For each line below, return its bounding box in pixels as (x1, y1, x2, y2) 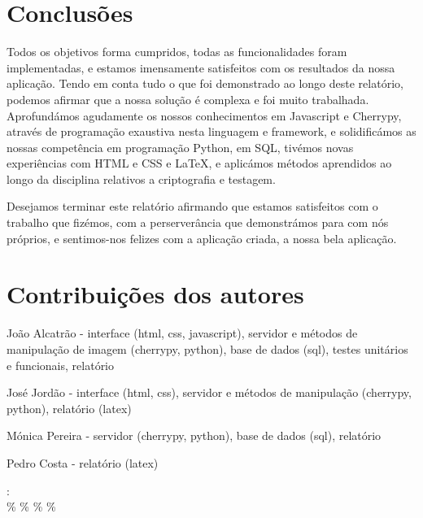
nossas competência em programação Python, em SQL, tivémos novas (7, 138, 354, 155)
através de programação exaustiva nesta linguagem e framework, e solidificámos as (7, 123, 416, 140)
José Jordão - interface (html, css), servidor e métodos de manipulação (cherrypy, (7, 384, 412, 401)
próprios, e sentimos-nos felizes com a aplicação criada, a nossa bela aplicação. (7, 229, 397, 246)
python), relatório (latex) (7, 399, 132, 416)
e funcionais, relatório (7, 356, 115, 373)
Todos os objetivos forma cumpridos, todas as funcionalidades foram (7, 43, 347, 60)
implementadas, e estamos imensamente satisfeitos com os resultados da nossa (7, 59, 395, 76)
